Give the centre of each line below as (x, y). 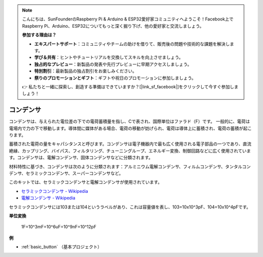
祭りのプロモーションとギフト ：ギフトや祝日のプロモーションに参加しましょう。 (115, 78)
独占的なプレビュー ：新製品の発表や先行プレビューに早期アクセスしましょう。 (113, 64)
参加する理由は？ (39, 35)
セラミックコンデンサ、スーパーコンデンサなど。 (75, 173)
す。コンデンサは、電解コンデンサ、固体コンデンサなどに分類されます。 (81, 157)
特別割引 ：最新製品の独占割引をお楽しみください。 (85, 71)
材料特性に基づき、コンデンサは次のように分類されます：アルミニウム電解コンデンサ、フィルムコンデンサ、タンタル (126, 166)
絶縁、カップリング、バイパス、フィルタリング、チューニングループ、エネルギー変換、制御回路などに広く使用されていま (130, 151)
